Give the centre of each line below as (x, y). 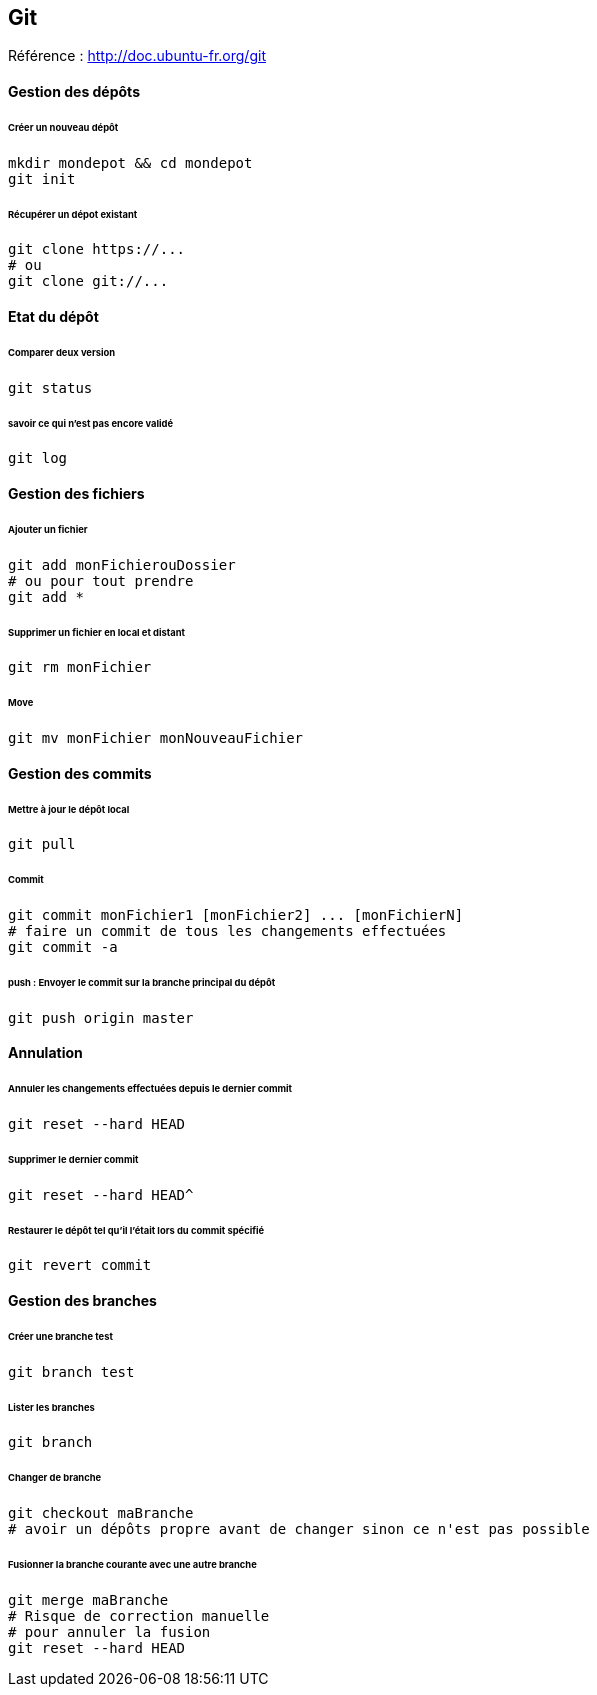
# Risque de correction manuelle (139, 1615)
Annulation (45, 1053)
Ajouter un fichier (48, 529)
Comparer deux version (62, 352)
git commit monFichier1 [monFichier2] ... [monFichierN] (236, 915)
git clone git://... (88, 281)
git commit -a (63, 947)
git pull (42, 844)
